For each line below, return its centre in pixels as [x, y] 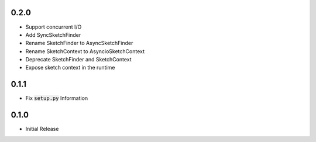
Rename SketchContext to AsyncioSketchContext [85, 51]
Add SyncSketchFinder [53, 34]
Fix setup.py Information [57, 98]
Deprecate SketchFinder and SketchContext [78, 60]
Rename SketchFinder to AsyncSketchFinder [79, 43]
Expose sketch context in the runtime [70, 68]
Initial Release [42, 129]
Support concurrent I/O [54, 27]
